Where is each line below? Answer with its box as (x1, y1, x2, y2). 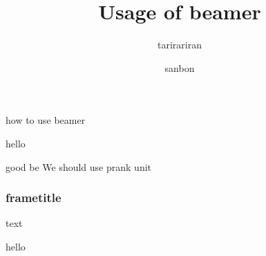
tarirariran (158, 37, 202, 52)
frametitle (6, 189, 61, 206)
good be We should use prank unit (6, 159, 152, 174)
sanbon (164, 60, 195, 75)
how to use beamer (6, 113, 86, 127)
